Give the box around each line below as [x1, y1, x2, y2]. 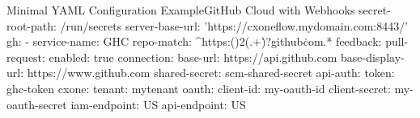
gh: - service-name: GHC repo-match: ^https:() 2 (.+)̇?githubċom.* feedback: [6, 33, 382, 50]
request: [6, 48, 45, 65]
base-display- [340, 48, 405, 65]
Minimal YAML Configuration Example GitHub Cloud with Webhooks [6, 2, 355, 18]
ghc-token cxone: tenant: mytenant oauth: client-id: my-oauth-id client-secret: [6, 79, 391, 96]
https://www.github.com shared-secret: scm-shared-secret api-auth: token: [27, 64, 395, 81]
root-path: [6, 17, 57, 34]
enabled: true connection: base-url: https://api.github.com [49, 48, 337, 65]
